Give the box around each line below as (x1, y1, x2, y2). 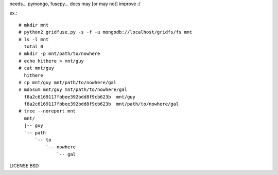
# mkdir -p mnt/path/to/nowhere (19, 51, 100, 56)
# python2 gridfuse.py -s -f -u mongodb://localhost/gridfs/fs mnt (19, 29, 193, 35)
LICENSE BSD (9, 163, 39, 169)
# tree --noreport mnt (19, 108, 76, 114)
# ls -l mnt (19, 36, 49, 42)
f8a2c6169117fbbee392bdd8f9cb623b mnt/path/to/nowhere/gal (24, 101, 179, 107)
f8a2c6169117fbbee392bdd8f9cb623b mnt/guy (24, 94, 136, 100)
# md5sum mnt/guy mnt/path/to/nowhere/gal (19, 87, 128, 92)
